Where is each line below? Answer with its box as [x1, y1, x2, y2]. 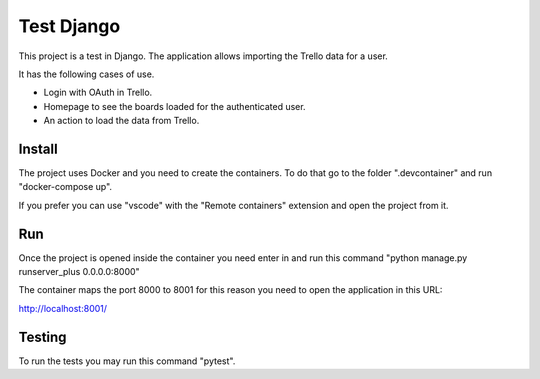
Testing [18, 328, 67, 345]
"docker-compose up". [18, 181, 113, 193]
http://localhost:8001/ [18, 302, 108, 314]
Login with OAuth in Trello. [43, 86, 153, 99]
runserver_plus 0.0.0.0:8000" [18, 266, 140, 278]
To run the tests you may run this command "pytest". [18, 355, 236, 367]
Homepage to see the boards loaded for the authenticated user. [43, 100, 306, 112]
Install [18, 140, 59, 157]
